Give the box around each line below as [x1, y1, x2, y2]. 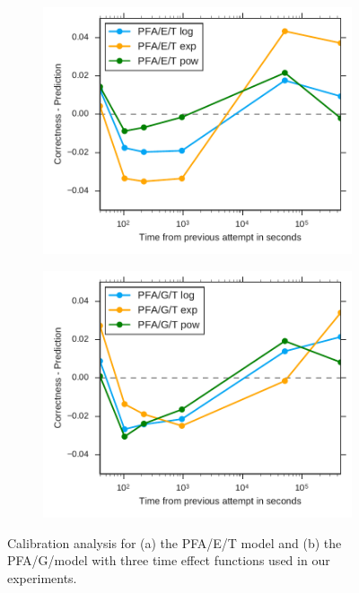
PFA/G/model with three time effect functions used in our [7, 551, 330, 570]
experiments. [7, 568, 77, 587]
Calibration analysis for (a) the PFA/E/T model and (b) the [7, 533, 342, 552]
